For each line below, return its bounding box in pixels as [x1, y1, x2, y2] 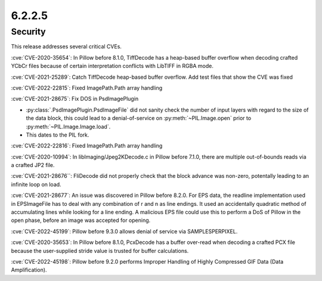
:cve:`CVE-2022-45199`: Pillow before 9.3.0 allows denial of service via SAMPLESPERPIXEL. [11, 227, 238, 235]
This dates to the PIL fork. [26, 131, 89, 138]
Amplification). [11, 266, 47, 274]
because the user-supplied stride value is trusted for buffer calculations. [11, 247, 189, 254]
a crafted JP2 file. [11, 162, 55, 169]
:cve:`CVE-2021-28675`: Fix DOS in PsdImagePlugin [11, 95, 139, 103]
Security [11, 26, 46, 37]
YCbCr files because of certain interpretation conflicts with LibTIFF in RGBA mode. [11, 63, 214, 70]
